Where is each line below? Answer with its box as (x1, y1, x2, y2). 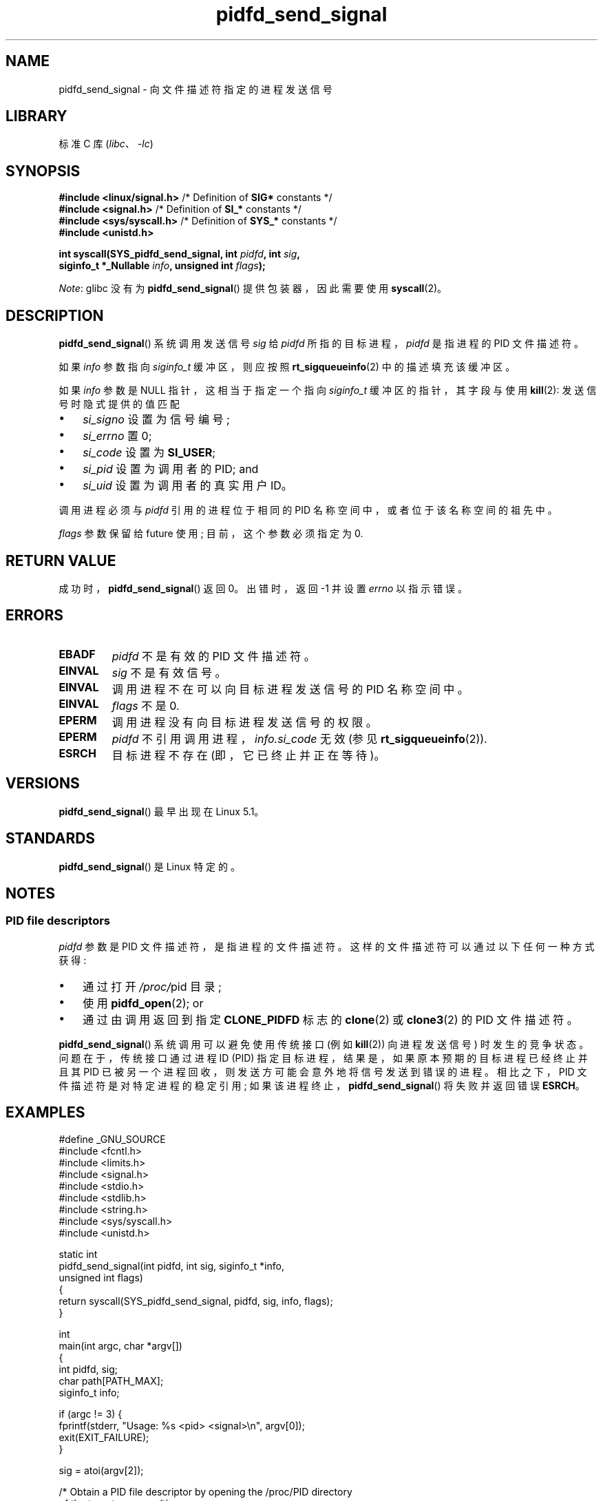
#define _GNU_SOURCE (59, 1133, 166, 1145)
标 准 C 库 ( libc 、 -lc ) (59, 138, 154, 150)
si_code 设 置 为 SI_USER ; (83, 445, 216, 460)
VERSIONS (6, 775, 80, 793)
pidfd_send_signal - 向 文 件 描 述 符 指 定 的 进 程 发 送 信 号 (59, 83, 332, 95)
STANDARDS (6, 830, 96, 848)
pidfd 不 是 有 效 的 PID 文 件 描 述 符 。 (112, 649, 315, 663)
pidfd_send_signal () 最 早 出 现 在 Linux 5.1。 (59, 805, 264, 817)
